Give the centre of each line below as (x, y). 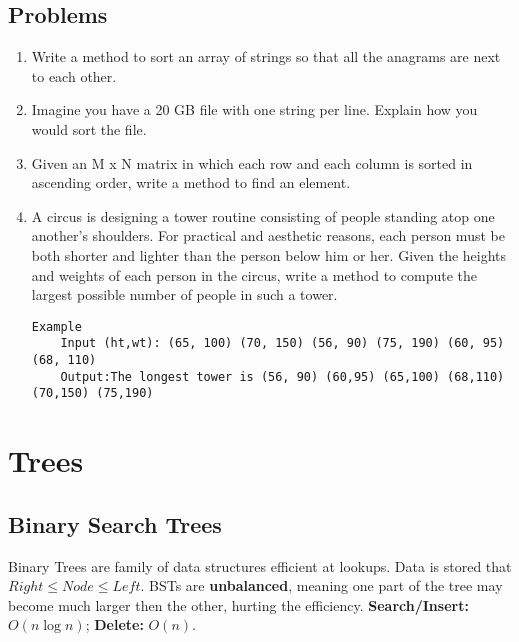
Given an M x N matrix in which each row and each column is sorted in (252, 162)
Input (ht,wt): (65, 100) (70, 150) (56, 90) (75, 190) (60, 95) (282, 343)
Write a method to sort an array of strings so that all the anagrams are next (266, 56)
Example (56, 326)
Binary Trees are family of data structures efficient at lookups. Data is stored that (260, 565)
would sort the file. (89, 128)
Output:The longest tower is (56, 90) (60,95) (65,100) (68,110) (282, 376)
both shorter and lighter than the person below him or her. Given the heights (269, 254)
